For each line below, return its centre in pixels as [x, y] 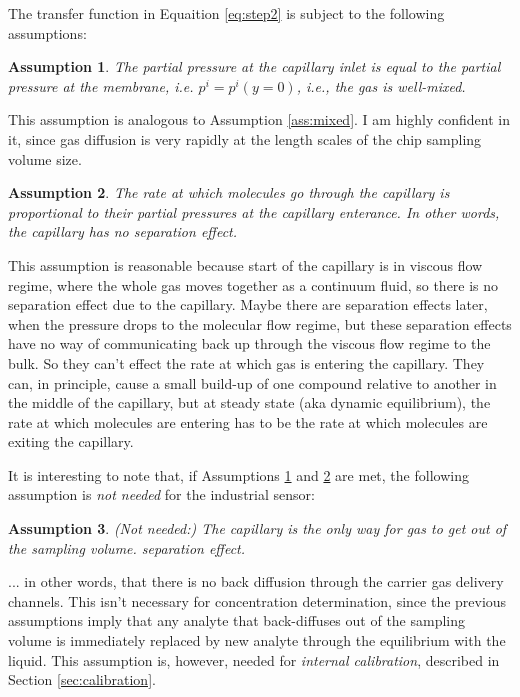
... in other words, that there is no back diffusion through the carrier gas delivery [256, 581]
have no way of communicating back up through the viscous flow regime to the [249, 343]
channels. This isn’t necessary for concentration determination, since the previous [257, 600]
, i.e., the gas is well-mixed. [381, 85]
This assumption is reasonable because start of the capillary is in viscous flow [245, 264]
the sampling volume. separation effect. [127, 547]
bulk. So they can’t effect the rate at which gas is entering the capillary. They [246, 362]
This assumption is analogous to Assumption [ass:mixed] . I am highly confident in [259, 119]
